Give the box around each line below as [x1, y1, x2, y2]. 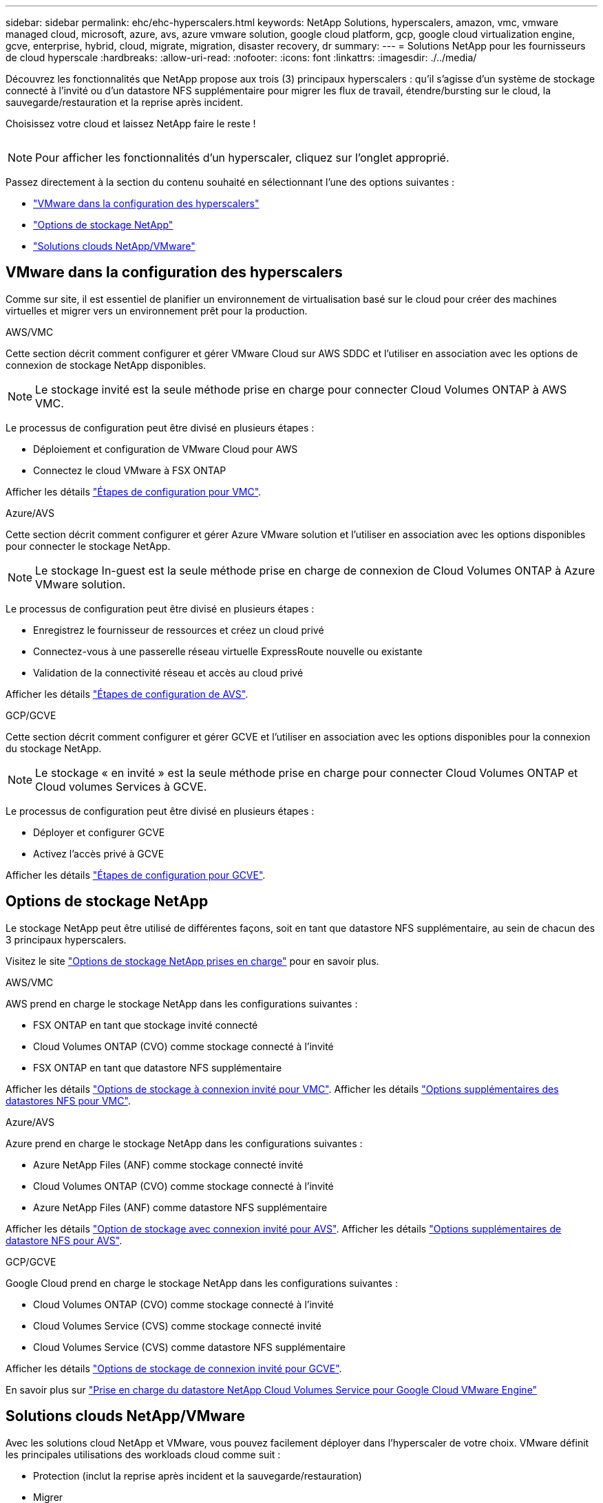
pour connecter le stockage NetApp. [6, 540, 171, 552]
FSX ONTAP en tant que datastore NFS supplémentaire [33, 1061, 282, 1074]
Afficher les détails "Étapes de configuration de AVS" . [6, 687, 248, 700]
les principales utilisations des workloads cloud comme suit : [6, 1448, 281, 1460]
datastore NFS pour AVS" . [6, 1234, 123, 1246]
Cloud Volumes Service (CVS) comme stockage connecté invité [33, 1319, 322, 1332]
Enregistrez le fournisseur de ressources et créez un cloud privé [33, 623, 324, 636]
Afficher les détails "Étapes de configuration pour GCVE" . [6, 868, 266, 881]
